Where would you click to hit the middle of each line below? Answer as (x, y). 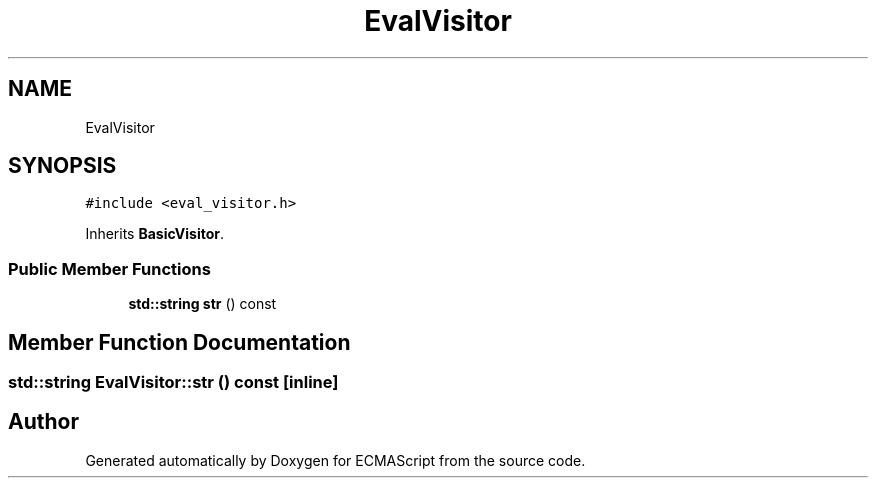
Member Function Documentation (179, 342)
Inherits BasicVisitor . (155, 234)
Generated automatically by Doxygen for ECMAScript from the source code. (335, 460)
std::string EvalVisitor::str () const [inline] (173, 382)
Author (43, 422)
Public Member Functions (109, 268)
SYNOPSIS (62, 166)
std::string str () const (202, 304)
